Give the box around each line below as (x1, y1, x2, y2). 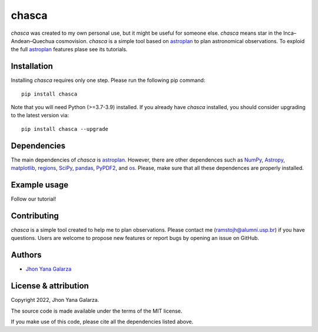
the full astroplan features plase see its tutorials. (11, 46, 128, 53)
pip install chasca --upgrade (21, 126, 109, 132)
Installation (11, 61, 53, 71)
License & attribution (11, 281, 90, 291)
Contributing (11, 211, 59, 221)
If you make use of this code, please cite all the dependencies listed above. (11, 318, 194, 325)
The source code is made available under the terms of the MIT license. (11, 307, 183, 314)
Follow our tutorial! (11, 195, 57, 202)
